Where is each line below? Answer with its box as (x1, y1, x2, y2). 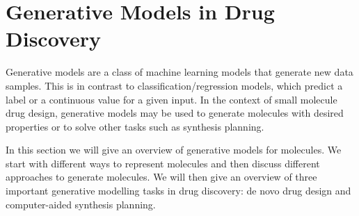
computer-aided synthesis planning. (6, 197, 156, 211)
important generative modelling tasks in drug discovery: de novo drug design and (6, 183, 351, 198)
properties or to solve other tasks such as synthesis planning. (6, 119, 264, 133)
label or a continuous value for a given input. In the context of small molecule (6, 92, 337, 106)
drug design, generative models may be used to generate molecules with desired (6, 106, 344, 120)
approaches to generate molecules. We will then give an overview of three (6, 169, 317, 184)
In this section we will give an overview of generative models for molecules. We (6, 142, 342, 157)
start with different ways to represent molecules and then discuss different (6, 156, 320, 170)
